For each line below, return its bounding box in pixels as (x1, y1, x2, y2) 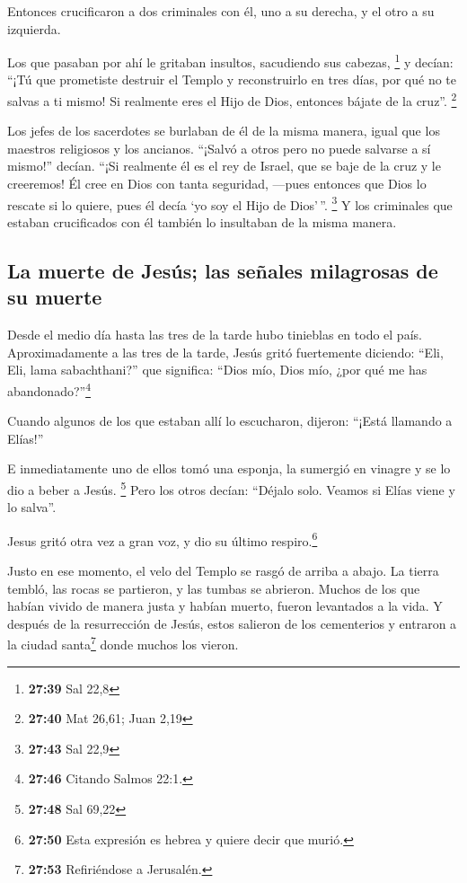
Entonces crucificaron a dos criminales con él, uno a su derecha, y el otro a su (7, 2, 435, 20)
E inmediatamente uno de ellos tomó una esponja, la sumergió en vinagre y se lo (7, 459, 451, 478)
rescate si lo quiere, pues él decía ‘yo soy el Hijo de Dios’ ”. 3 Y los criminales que (7, 192, 453, 214)
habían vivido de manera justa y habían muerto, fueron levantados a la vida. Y (7, 596, 443, 615)
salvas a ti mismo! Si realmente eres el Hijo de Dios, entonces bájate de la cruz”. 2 (7, 89, 457, 110)
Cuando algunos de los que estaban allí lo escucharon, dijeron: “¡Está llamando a (7, 411, 453, 430)
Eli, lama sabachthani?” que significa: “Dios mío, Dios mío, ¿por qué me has (7, 360, 427, 379)
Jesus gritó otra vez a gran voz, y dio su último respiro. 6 (7, 528, 318, 550)
